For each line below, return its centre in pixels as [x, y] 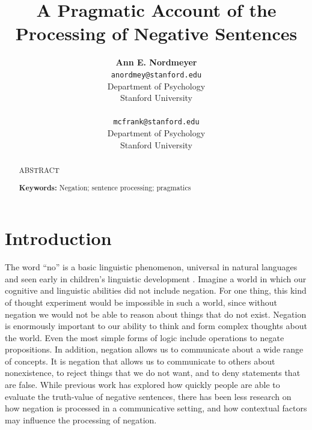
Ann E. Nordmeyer [156, 62]
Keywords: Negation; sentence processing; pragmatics [105, 187]
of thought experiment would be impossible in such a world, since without [141, 302]
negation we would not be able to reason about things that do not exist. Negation [156, 314]
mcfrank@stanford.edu [156, 122]
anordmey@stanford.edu [156, 75]
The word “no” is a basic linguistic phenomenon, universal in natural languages [151, 267]
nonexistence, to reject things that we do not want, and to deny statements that [153, 373]
